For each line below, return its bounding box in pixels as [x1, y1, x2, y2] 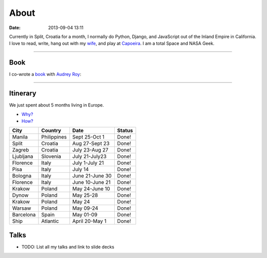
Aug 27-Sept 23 [72, 140, 110, 147]
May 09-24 [72, 205, 98, 212]
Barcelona [12, 211, 36, 218]
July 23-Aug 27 [72, 147, 109, 153]
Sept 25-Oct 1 [72, 134, 105, 141]
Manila [12, 134, 28, 141]
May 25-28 [72, 192, 98, 199]
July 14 [72, 166, 89, 173]
